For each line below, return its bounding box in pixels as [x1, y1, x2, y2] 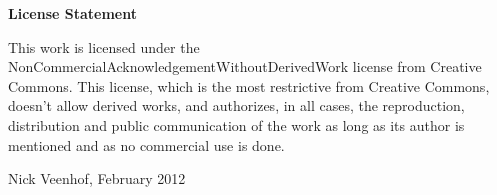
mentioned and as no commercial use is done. [8, 134, 285, 155]
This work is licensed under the [8, 36, 200, 57]
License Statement [8, 3, 137, 23]
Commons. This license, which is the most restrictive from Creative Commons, [8, 75, 490, 96]
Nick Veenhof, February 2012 [8, 168, 186, 189]
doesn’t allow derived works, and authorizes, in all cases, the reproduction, [8, 95, 465, 116]
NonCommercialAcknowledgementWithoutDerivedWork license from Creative [8, 56, 482, 77]
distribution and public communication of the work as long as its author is [8, 114, 465, 135]
